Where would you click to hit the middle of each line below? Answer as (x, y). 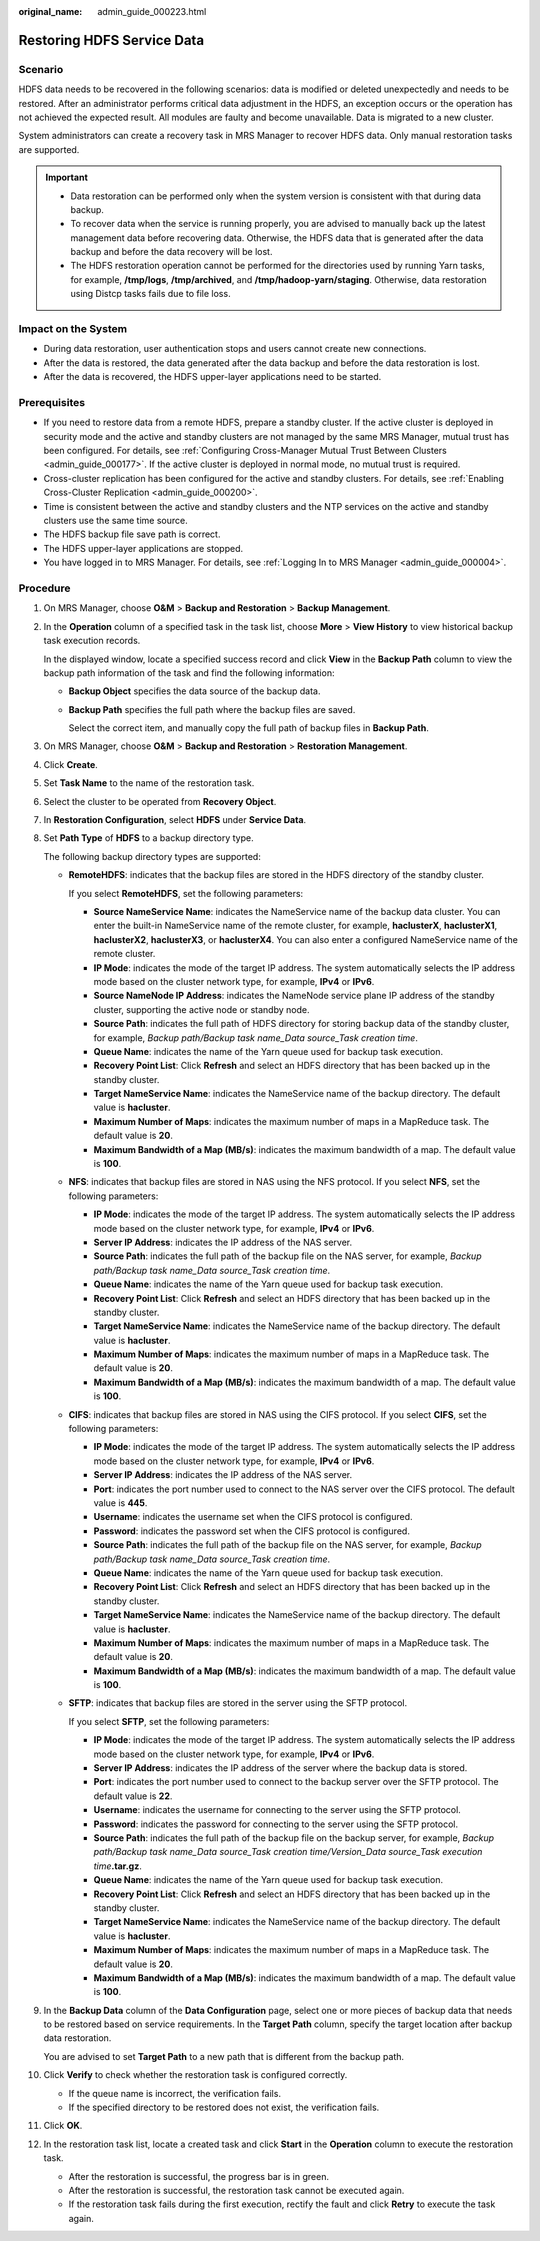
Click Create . (71, 764)
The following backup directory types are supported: (152, 856)
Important (67, 177)
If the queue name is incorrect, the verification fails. (175, 2093)
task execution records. (92, 641)
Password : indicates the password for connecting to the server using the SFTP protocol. (276, 1824)
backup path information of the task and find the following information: (189, 672)
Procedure (44, 588)
